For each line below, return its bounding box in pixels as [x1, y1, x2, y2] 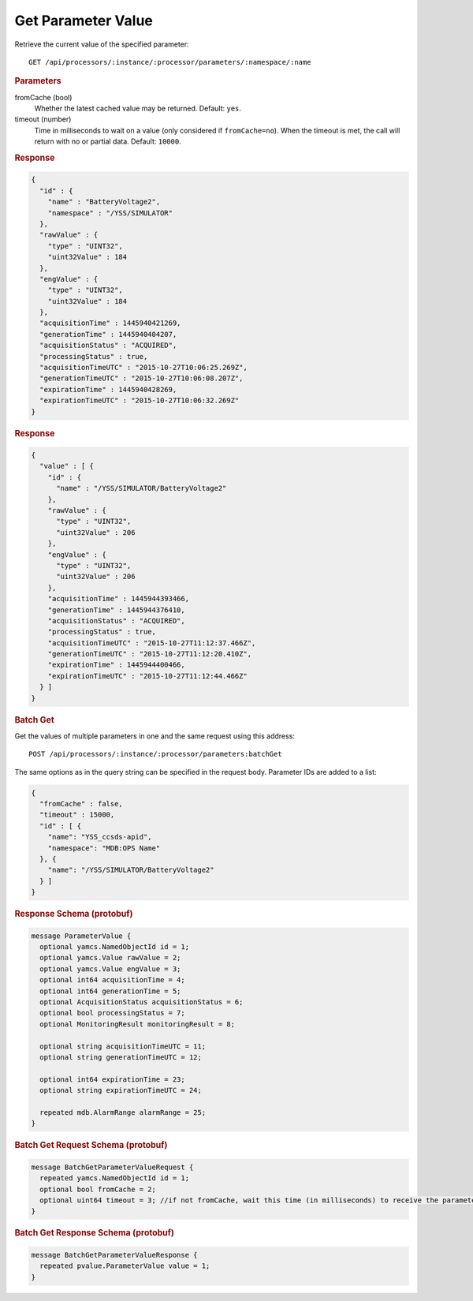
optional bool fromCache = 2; [39, 1184, 157, 1194]
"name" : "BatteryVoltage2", [47, 197, 161, 207]
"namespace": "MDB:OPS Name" [47, 843, 161, 852]
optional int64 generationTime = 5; [39, 986, 181, 996]
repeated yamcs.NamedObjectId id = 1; [39, 1174, 189, 1183]
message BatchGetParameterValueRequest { [31, 1162, 194, 1172]
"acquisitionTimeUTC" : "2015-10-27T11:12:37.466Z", [47, 638, 256, 647]
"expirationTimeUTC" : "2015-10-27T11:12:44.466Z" [47, 671, 248, 680]
